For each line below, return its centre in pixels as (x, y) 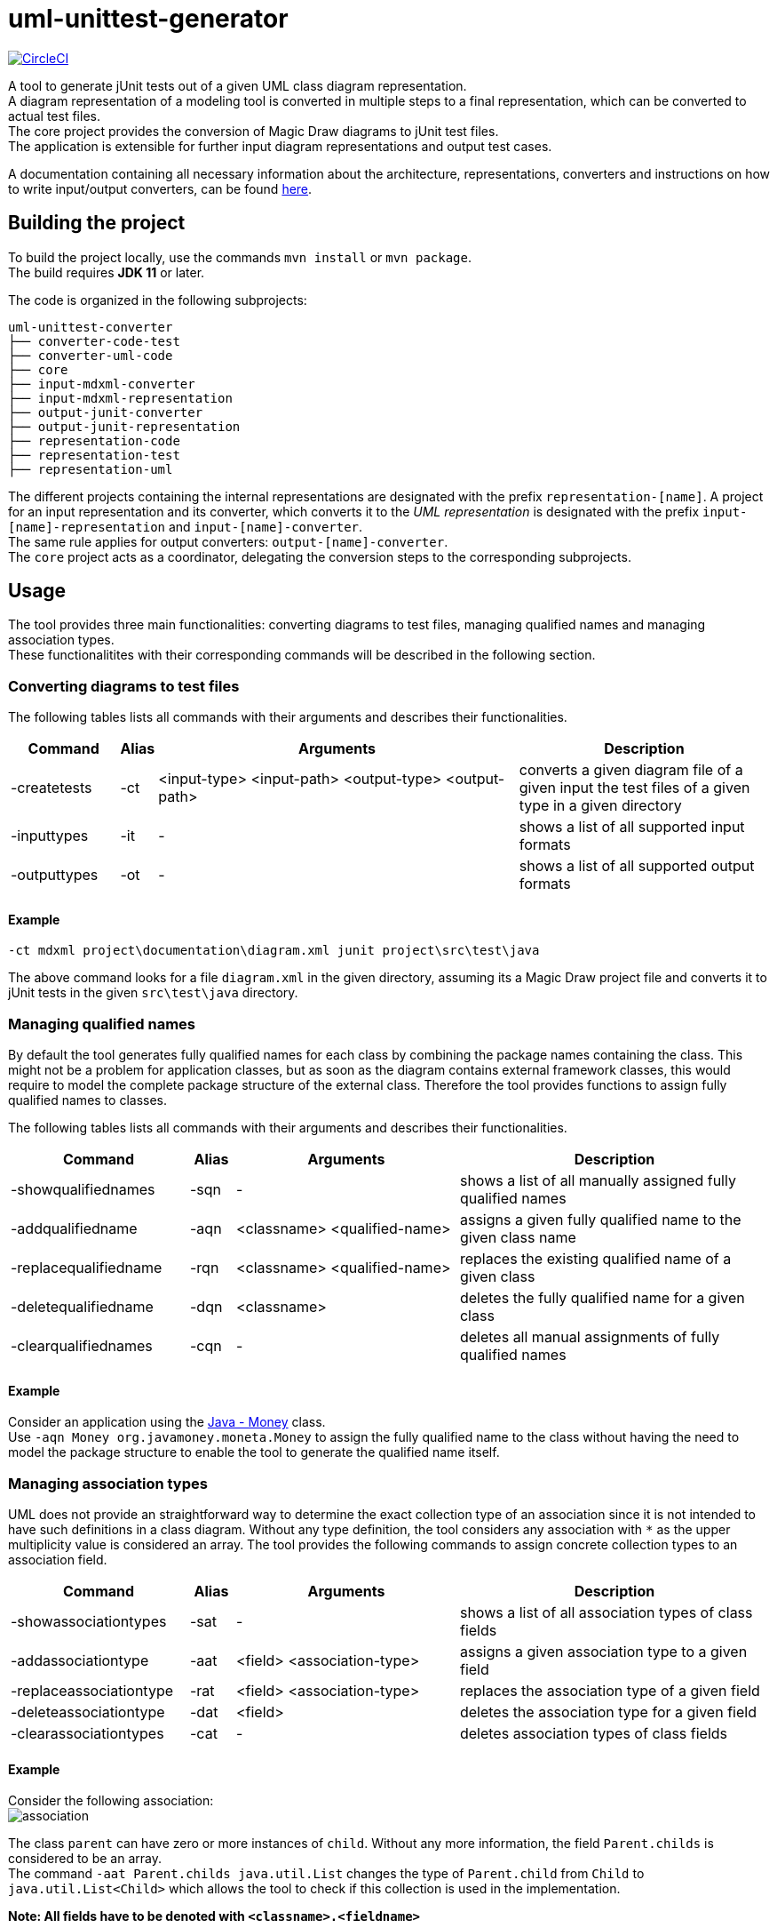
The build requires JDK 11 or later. (107, 272)
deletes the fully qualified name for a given (602, 1298)
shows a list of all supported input (632, 827)
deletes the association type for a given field (608, 1712)
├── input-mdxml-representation (120, 398)
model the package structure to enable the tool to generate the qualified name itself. (254, 1452)
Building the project (97, 223)
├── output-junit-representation (124, 426)
